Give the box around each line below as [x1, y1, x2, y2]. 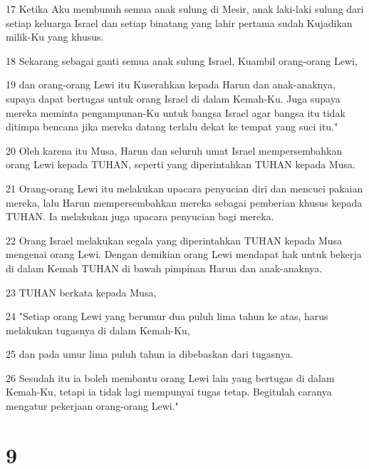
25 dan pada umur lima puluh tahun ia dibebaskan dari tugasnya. [6, 346, 293, 361]
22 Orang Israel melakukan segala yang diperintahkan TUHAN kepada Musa [6, 232, 343, 247]
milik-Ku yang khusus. [6, 29, 104, 44]
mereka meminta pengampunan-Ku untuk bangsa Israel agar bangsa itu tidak [6, 105, 345, 120]
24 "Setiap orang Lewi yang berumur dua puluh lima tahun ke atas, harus [6, 309, 328, 324]
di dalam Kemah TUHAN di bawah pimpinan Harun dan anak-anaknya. [6, 260, 323, 275]
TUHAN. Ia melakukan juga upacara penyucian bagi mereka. [6, 209, 274, 224]
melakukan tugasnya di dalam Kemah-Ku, [6, 322, 190, 337]
